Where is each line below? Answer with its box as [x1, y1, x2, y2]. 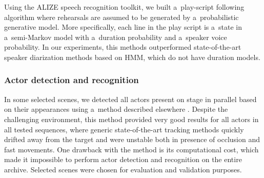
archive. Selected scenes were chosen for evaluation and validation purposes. [4, 164, 242, 174]
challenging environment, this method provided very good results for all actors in [4, 113, 259, 124]
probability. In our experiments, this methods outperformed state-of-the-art [4, 42, 241, 52]
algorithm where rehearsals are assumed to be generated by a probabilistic [4, 11, 239, 22]
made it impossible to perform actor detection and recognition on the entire [4, 154, 242, 165]
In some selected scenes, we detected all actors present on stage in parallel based [4, 93, 257, 104]
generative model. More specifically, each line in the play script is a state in [4, 22, 242, 32]
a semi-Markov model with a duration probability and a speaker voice [4, 31, 227, 42]
